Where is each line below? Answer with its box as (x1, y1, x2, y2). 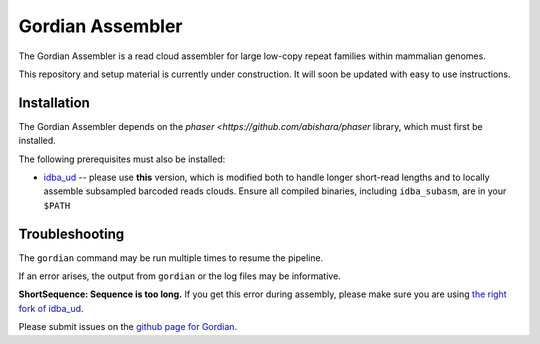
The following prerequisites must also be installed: (18, 153, 226, 165)
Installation (18, 94, 90, 111)
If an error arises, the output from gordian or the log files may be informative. (18, 270, 342, 282)
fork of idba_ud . (18, 302, 84, 314)
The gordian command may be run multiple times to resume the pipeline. (18, 251, 324, 264)
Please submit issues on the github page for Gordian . (18, 321, 238, 333)
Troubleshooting (18, 225, 125, 242)
